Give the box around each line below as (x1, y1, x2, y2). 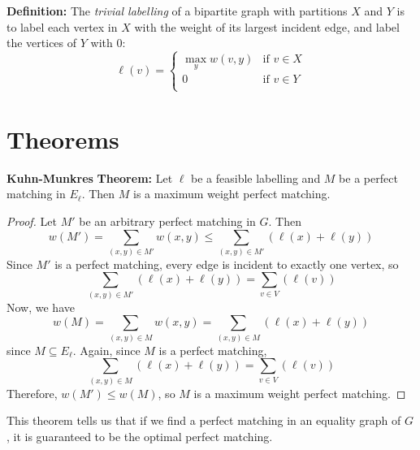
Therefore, (6, 384, 58, 401)
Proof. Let (6, 212, 57, 229)
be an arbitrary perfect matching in (79, 212, 256, 229)
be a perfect (339, 169, 398, 186)
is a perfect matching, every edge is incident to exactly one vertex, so (54, 255, 399, 272)
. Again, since (72, 341, 141, 358)
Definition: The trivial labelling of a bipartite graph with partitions (6, 2, 348, 19)
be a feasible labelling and (191, 169, 321, 186)
